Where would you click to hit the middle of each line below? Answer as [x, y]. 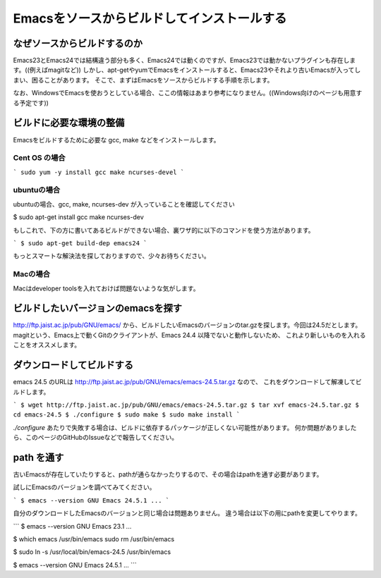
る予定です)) [31, 103]
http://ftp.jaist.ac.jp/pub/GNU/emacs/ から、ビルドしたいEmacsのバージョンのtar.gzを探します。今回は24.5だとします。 [187, 325]
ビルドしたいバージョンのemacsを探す [98, 308]
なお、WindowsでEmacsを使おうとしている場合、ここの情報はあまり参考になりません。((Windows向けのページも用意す [188, 93]
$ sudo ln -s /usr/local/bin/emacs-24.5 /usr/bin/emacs [92, 552]
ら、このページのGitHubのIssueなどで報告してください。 [96, 438]
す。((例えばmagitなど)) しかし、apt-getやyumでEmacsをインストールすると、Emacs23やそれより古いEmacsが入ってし [187, 70]
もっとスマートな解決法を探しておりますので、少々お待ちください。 [112, 256]
